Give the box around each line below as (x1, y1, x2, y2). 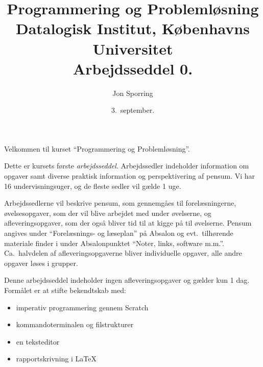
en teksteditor (16, 336, 60, 347)
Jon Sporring (112, 87, 153, 98)
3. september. (111, 105, 155, 115)
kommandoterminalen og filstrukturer (16, 319, 134, 330)
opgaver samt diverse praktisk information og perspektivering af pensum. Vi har (4, 170, 255, 181)
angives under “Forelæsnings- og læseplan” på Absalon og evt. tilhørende (4, 228, 233, 238)
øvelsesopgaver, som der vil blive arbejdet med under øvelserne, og (4, 207, 211, 218)
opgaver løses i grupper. (4, 257, 78, 268)
